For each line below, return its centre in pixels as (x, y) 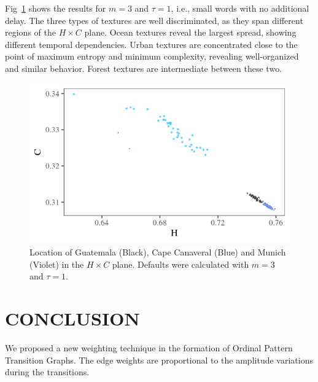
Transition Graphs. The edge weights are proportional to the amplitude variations (159, 360)
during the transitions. (47, 372)
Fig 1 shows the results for (56, 8)
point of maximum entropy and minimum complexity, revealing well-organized (152, 56)
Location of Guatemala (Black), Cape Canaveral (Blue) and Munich (158, 252)
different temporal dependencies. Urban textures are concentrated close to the (151, 44)
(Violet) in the (57, 264)
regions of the (30, 32)
